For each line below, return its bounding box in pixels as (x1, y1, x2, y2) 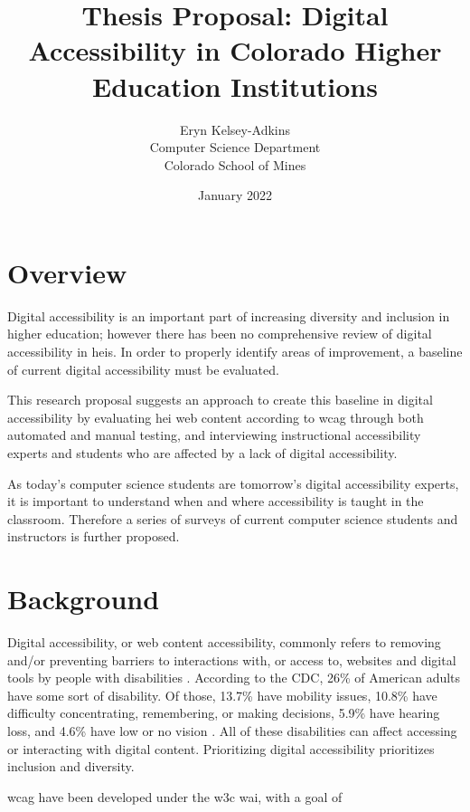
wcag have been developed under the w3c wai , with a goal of (7, 787, 343, 806)
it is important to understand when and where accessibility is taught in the (7, 492, 424, 511)
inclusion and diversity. (7, 757, 135, 776)
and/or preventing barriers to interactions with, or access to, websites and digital (7, 650, 456, 669)
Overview (7, 253, 127, 291)
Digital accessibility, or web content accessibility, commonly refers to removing (7, 633, 441, 652)
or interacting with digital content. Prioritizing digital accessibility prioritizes (7, 739, 435, 758)
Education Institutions (92, 67, 378, 104)
